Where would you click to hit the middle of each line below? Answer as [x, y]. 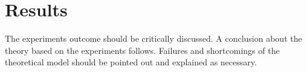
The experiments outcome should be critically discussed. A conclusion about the [153, 38]
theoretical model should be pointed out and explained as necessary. [131, 62]
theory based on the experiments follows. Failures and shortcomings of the [142, 50]
